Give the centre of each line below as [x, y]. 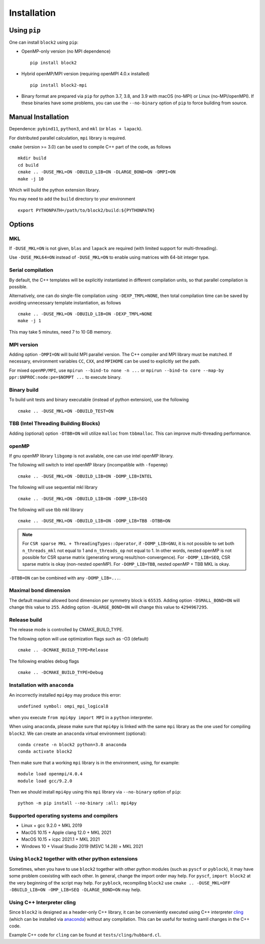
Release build [26, 620]
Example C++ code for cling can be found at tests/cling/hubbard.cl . [85, 935]
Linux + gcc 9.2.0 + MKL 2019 [52, 825]
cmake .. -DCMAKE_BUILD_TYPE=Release [63, 650]
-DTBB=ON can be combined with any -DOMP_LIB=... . [65, 578]
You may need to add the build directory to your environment [72, 199]
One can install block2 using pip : [44, 42]
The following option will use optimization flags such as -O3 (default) [79, 639]
